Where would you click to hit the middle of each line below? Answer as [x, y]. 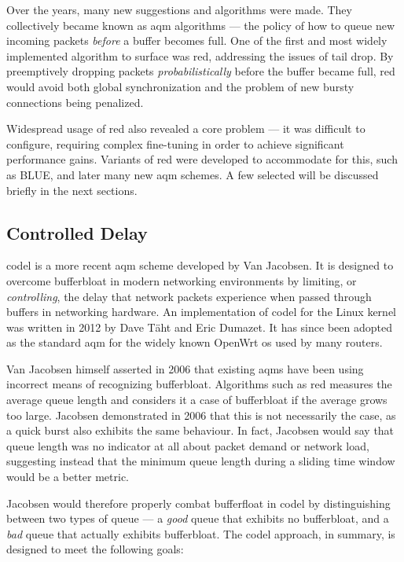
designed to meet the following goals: [95, 549]
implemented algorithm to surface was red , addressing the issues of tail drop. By [200, 55]
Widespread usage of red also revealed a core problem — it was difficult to [186, 129]
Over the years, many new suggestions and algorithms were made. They [179, 9]
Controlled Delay [77, 232]
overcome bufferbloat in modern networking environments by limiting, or [182, 280]
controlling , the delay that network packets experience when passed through [189, 296]
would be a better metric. [68, 477]
